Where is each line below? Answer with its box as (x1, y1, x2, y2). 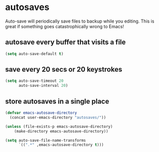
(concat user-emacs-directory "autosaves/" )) (9, 115, 106, 120)
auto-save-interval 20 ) (18, 83, 68, 88)
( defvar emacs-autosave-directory (5, 110, 77, 115)
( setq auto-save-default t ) (5, 51, 64, 56)
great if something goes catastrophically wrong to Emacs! (5, 23, 124, 29)
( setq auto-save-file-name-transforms (5, 137, 86, 143)
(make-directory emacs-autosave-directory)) (14, 128, 108, 134)
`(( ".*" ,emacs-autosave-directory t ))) (18, 142, 104, 147)
